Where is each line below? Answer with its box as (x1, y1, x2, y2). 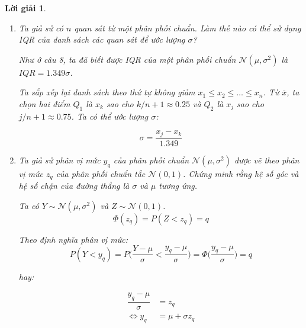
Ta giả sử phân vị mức (18, 153, 101, 166)
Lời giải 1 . (5, 2, 46, 14)
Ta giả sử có (18, 21, 63, 34)
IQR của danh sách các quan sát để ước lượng (18, 33, 185, 46)
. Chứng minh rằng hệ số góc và (183, 167, 299, 179)
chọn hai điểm (18, 97, 70, 110)
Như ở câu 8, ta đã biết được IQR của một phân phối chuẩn (18, 53, 236, 65)
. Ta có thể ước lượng (71, 110, 149, 122)
